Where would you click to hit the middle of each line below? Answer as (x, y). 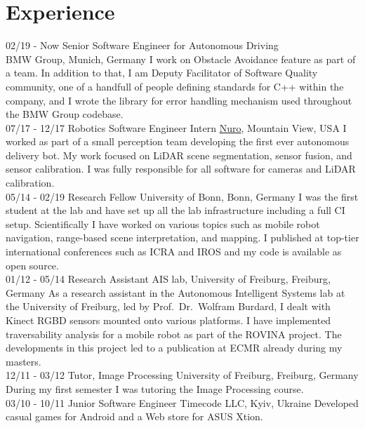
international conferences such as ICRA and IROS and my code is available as (174, 252)
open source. (32, 265)
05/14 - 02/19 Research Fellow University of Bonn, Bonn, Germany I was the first (182, 196)
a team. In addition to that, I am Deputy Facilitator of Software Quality (162, 73)
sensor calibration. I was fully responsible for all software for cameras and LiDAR (181, 169)
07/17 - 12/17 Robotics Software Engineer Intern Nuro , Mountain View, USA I (176, 127)
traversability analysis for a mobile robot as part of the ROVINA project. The (174, 334)
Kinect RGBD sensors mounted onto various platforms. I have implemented (168, 320)
